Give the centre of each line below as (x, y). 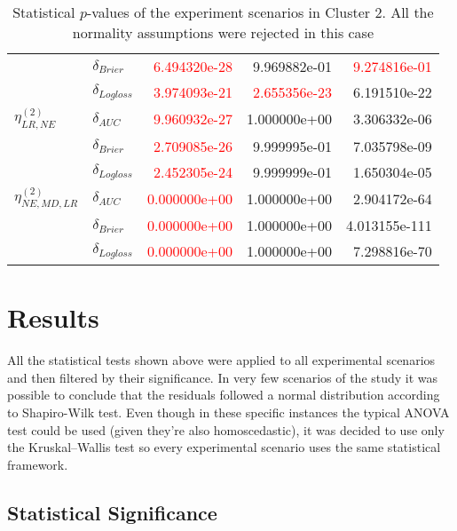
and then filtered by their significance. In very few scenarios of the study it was (223, 377)
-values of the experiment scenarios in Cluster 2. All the (260, 12)
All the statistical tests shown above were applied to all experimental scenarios (221, 360)
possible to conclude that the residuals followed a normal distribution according (224, 395)
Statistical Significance (112, 512)
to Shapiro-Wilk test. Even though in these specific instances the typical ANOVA (228, 412)
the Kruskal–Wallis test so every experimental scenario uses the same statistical (224, 447)
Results (53, 317)
